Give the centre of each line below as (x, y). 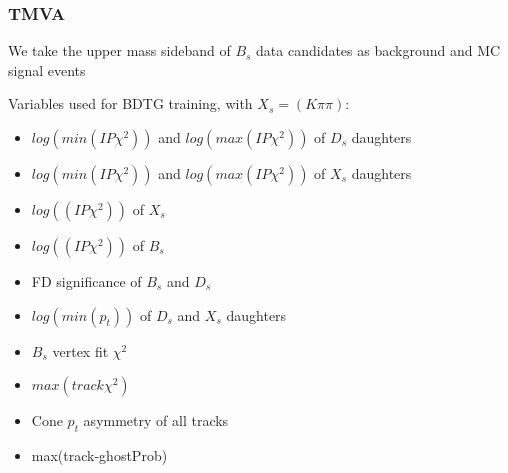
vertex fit (80, 350)
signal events (47, 69)
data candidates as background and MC (378, 50)
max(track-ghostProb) (99, 454)
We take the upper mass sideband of (119, 50)
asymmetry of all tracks (156, 420)
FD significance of (86, 281)
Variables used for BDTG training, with (130, 103)
